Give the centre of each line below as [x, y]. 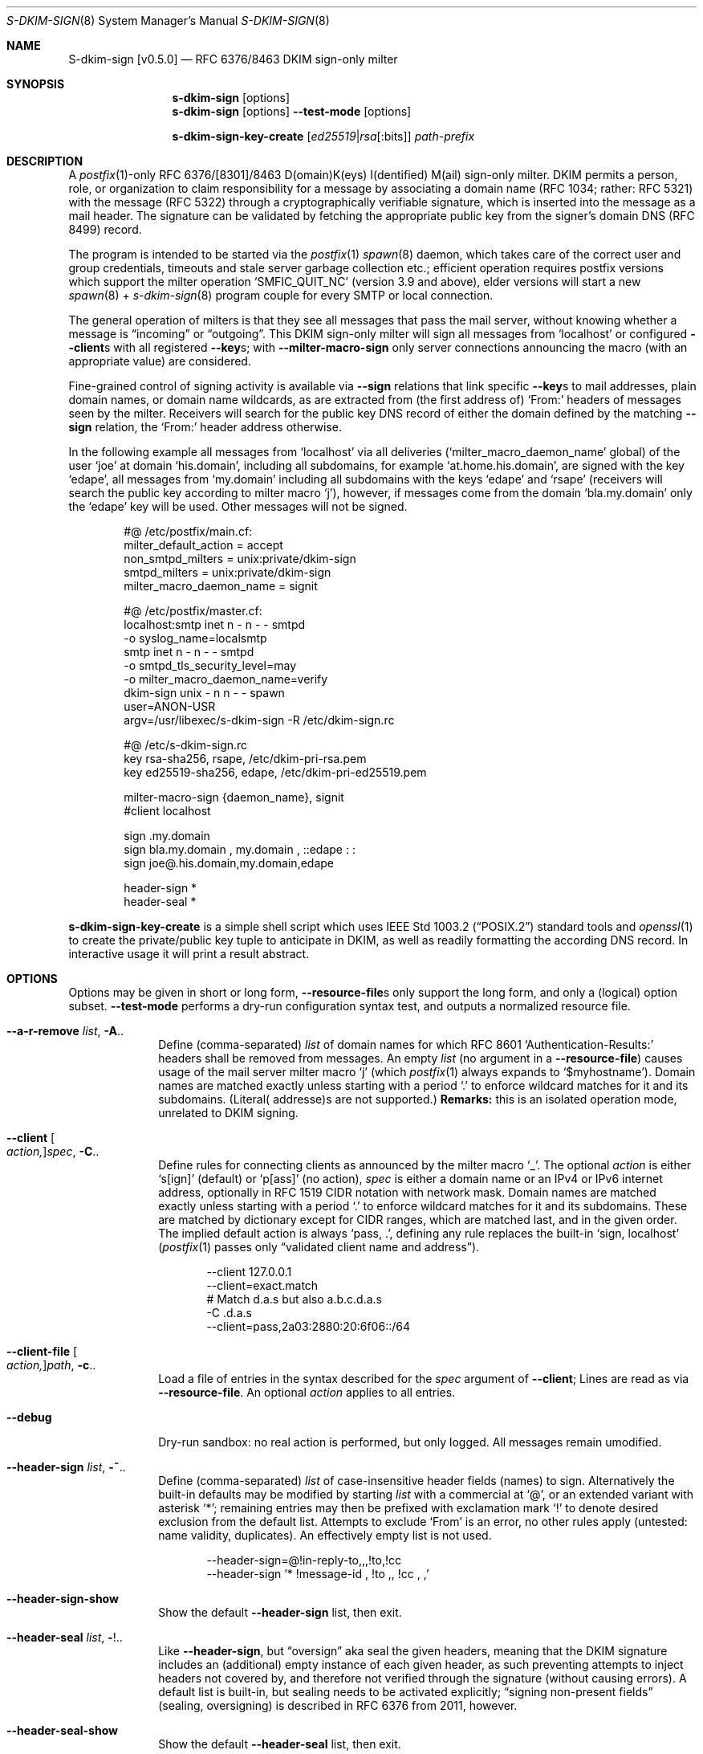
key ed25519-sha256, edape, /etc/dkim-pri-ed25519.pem [275, 772]
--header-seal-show [62, 1730]
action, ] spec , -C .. [53, 1151]
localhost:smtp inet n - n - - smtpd [215, 624]
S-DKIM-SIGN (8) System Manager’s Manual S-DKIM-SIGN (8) [168, 20]
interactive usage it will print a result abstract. [189, 954]
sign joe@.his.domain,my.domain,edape [229, 863]
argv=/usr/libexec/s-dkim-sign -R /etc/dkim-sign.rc [259, 720]
